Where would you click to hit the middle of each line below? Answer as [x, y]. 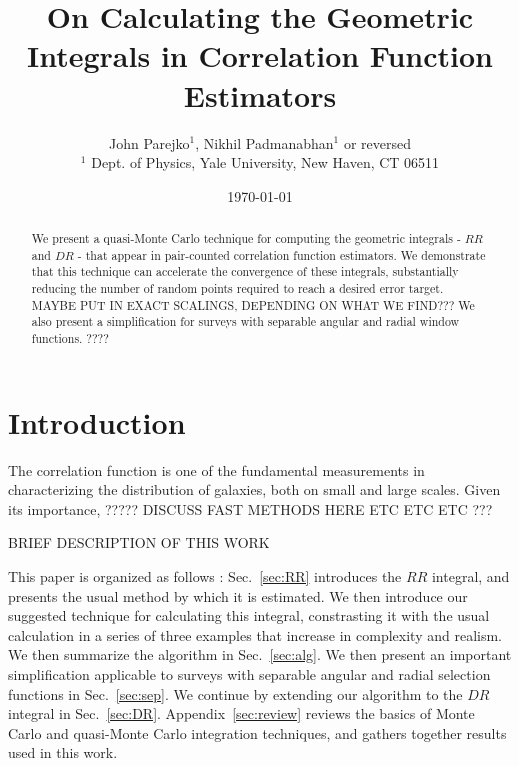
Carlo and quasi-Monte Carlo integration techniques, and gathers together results [257, 732]
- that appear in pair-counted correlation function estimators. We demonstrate [281, 254]
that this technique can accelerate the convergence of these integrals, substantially [245, 271]
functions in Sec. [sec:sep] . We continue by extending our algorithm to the [235, 693]
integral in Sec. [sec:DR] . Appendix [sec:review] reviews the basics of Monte [241, 713]
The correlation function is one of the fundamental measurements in [216, 469]
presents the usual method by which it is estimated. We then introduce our [238, 595]
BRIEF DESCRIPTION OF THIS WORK [139, 542]
